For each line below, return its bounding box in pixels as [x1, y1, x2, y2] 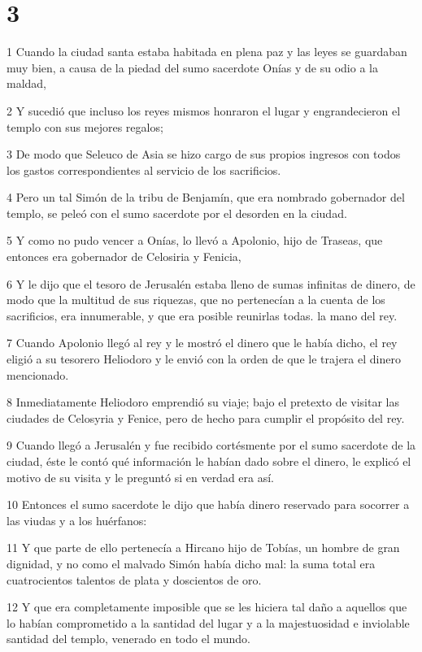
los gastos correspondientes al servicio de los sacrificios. [7, 161, 281, 178]
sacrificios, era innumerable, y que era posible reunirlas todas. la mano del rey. [7, 306, 398, 324]
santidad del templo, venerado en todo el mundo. [7, 630, 250, 647]
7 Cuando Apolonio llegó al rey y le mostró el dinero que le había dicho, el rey [7, 334, 398, 351]
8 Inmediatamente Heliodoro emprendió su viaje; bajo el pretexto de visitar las [7, 393, 399, 411]
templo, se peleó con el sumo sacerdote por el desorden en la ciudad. [7, 204, 347, 221]
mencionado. [7, 366, 69, 383]
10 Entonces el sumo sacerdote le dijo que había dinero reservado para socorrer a [7, 496, 410, 513]
